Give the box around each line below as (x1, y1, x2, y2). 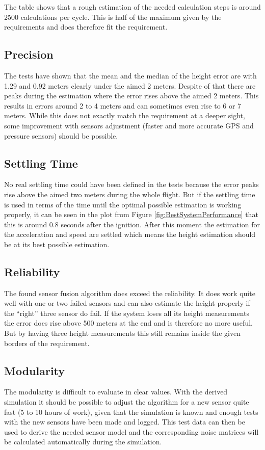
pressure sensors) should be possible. (4, 130, 118, 141)
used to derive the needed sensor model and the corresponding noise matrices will (4, 426, 259, 437)
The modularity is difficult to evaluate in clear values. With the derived (4, 386, 228, 397)
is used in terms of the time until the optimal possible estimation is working (4, 199, 242, 209)
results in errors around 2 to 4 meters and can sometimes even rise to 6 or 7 (4, 100, 242, 111)
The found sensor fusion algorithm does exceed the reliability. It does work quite (4, 287, 255, 298)
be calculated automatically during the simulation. (4, 436, 162, 447)
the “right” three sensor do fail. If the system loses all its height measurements (4, 307, 250, 318)
